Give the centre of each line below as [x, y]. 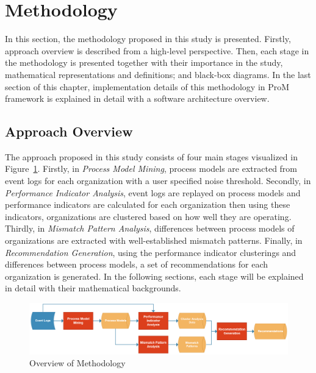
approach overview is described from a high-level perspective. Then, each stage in [157, 50]
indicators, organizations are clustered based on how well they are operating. [148, 216]
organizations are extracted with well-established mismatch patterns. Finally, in [154, 240]
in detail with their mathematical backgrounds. [93, 288]
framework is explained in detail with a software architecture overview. [137, 98]
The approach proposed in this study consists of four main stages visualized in [151, 156]
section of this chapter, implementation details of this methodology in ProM [147, 86]
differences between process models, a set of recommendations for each [137, 264]
